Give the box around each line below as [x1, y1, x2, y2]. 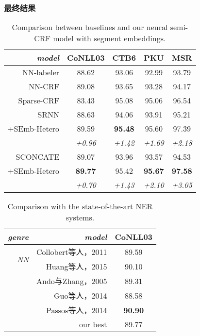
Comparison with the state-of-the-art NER [7, 201, 153, 212]
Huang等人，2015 [46, 261, 107, 272]
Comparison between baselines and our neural [12, 21, 168, 33]
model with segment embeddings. [53, 33, 166, 44]
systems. [66, 212, 95, 223]
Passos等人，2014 [46, 304, 107, 316]
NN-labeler [22, 67, 60, 78]
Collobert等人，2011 [36, 246, 107, 258]
